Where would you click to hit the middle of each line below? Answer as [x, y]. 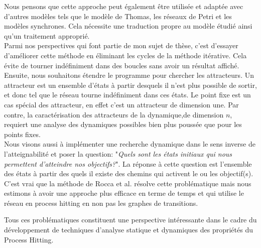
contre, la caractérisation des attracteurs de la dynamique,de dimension [114, 114]
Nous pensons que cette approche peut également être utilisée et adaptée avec [124, 6]
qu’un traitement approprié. [47, 35]
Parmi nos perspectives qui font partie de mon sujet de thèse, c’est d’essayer [121, 45]
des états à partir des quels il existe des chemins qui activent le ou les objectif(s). [129, 173]
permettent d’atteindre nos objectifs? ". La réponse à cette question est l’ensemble [128, 163]
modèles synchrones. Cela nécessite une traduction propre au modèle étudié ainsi [128, 26]
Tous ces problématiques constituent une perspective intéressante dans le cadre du [130, 220]
